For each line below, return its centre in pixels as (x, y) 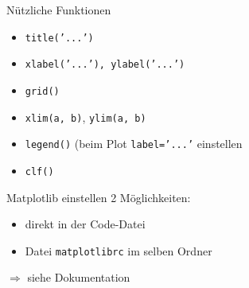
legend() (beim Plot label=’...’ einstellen (134, 144)
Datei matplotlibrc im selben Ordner (119, 250)
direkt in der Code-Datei (85, 224)
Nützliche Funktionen (59, 10)
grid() (42, 91)
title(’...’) (59, 38)
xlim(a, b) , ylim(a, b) (86, 117)
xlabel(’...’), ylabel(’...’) (105, 65)
